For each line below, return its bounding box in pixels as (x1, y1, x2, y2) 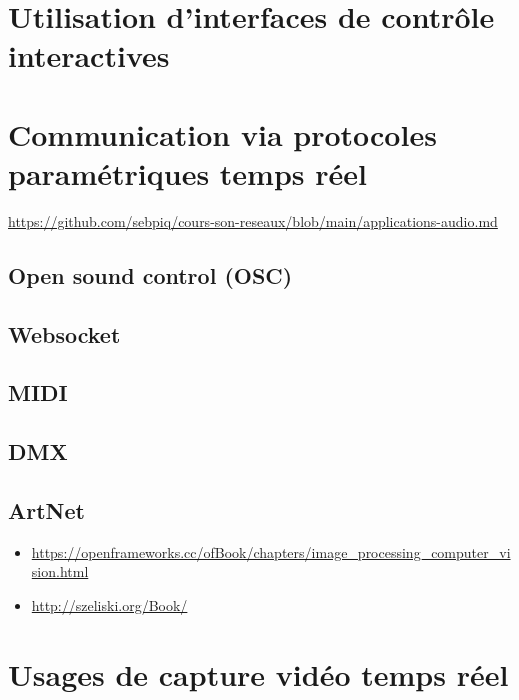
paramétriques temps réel (8, 152, 367, 193)
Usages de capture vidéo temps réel (8, 653, 509, 694)
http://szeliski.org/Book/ (31, 594, 188, 615)
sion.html (31, 561, 89, 582)
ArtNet (8, 494, 85, 525)
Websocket (8, 318, 121, 349)
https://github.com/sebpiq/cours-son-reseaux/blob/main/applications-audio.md (8, 210, 498, 231)
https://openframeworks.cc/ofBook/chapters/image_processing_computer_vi (31, 541, 511, 562)
